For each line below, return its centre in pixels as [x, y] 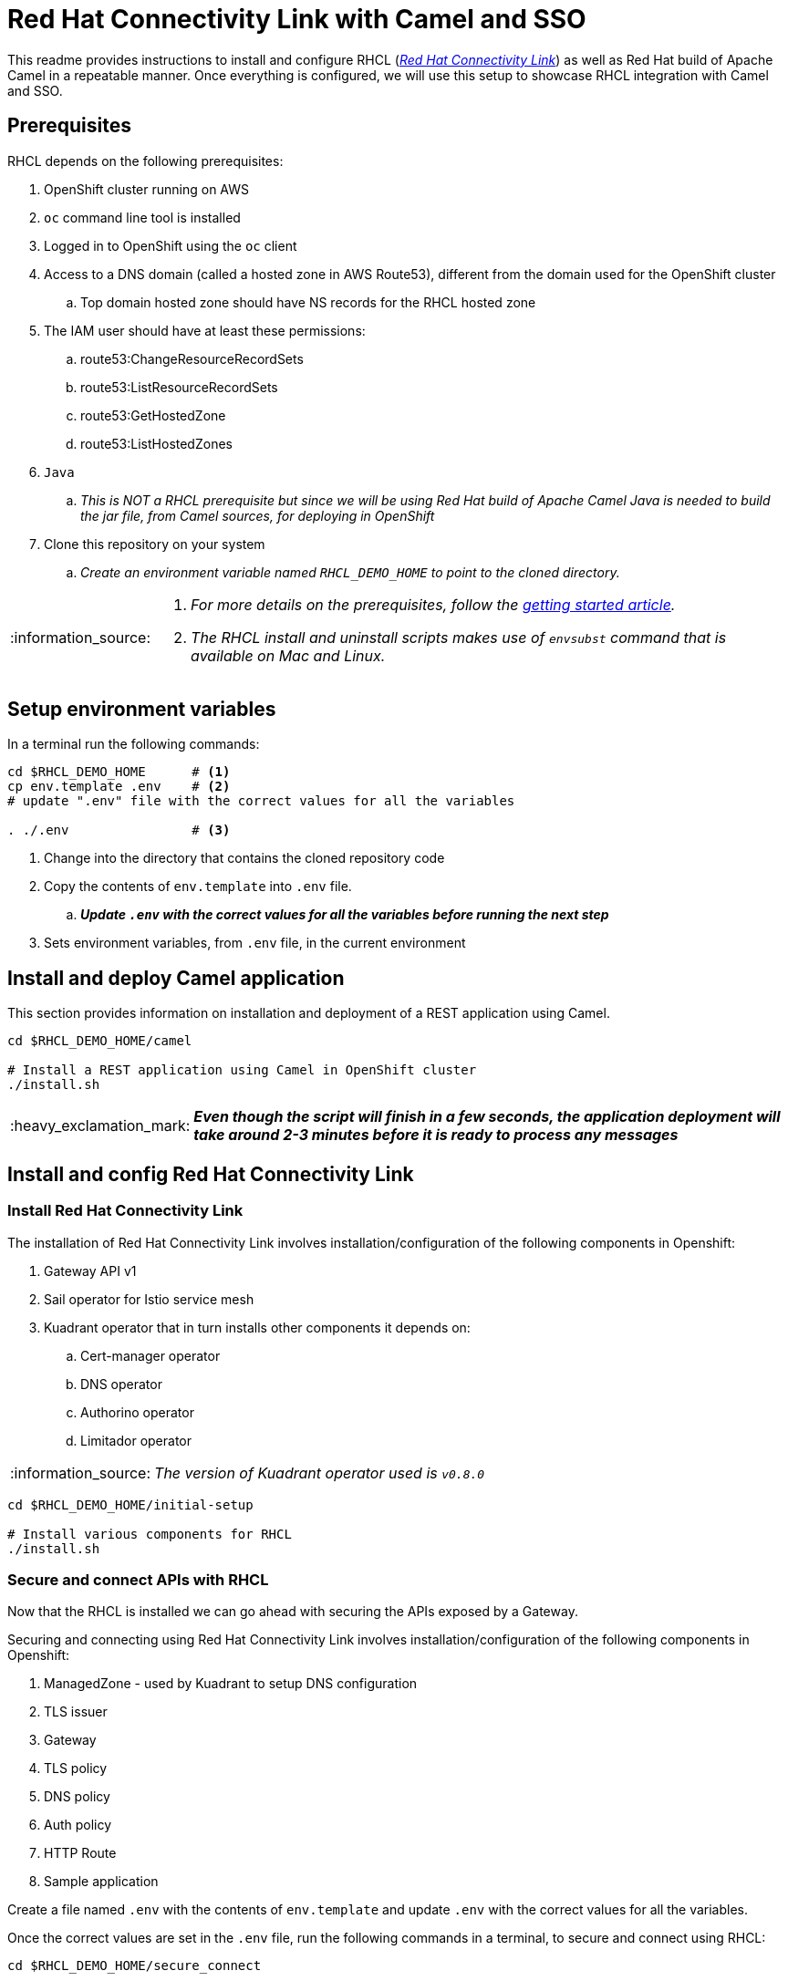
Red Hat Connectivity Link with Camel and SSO [297, 19]
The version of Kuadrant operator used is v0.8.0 [320, 1473]
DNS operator [121, 1384]
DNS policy [77, 1797]
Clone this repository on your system [155, 544]
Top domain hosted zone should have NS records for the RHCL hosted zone [308, 302]
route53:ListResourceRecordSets [179, 387]
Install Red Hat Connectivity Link [125, 1211]
